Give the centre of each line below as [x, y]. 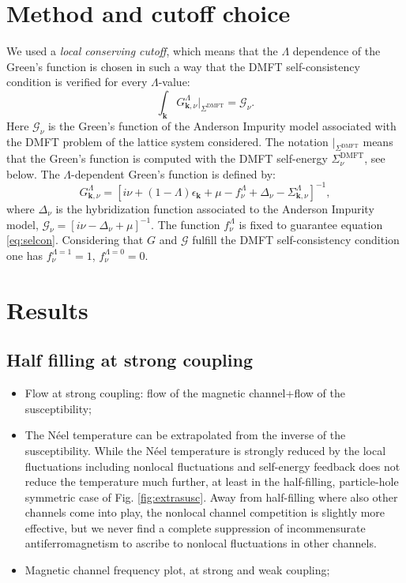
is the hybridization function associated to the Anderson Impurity [215, 208]
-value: [174, 82]
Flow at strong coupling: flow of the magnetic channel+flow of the [185, 393]
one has [24, 255]
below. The [33, 173]
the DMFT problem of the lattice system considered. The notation [167, 141]
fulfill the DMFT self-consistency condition [296, 240]
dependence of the [336, 51]
